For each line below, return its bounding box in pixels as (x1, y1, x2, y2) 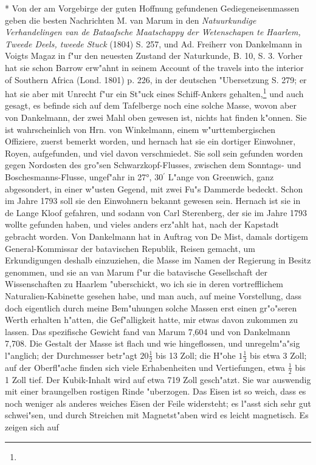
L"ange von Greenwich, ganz (168, 170, 274, 183)
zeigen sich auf (5, 420, 59, 433)
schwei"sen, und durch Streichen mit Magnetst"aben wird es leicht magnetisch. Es (5, 409, 309, 421)
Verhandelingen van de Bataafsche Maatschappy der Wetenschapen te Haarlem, (5, 25, 301, 38)
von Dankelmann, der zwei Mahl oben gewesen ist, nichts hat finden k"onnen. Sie (5, 111, 307, 123)
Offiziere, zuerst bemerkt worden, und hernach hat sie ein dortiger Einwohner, (5, 135, 296, 148)
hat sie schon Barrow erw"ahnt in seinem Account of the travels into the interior (5, 61, 304, 73)
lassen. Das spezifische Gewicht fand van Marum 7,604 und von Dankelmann (5, 325, 290, 338)
